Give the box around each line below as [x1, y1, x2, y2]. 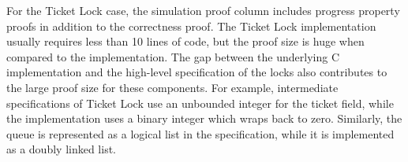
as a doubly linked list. [6, 141, 117, 157]
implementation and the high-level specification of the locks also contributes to [6, 64, 387, 80]
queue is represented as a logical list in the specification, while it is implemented [6, 125, 395, 142]
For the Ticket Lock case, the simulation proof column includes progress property [6, 2, 400, 18]
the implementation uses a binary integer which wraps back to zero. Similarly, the [6, 110, 402, 127]
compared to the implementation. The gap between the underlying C [6, 48, 340, 64]
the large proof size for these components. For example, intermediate [6, 79, 339, 95]
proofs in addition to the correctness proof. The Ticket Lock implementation [6, 17, 376, 34]
